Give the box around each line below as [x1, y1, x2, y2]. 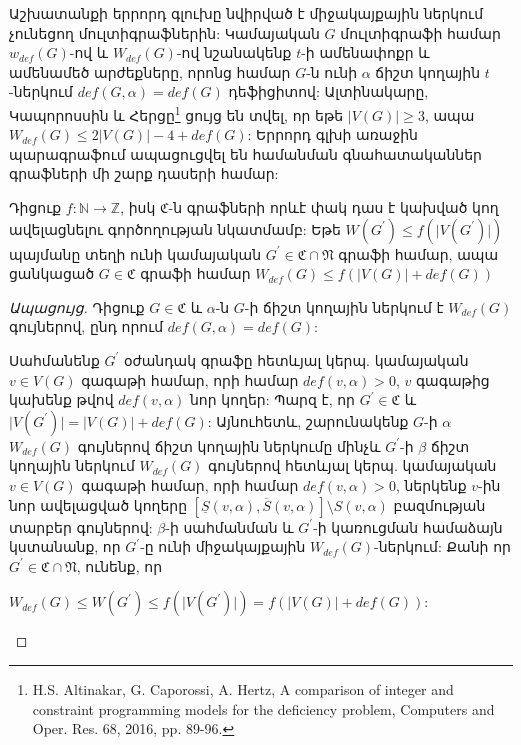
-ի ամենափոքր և [301, 42, 430, 63]
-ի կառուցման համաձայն [313, 516, 503, 537]
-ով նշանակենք [176, 42, 292, 63]
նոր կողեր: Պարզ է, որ [189, 389, 355, 410]
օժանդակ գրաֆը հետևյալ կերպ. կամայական [123, 349, 469, 370]
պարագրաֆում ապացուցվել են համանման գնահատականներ [9, 143, 482, 164]
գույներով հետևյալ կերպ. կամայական [208, 455, 497, 476]
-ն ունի [306, 61, 358, 82]
